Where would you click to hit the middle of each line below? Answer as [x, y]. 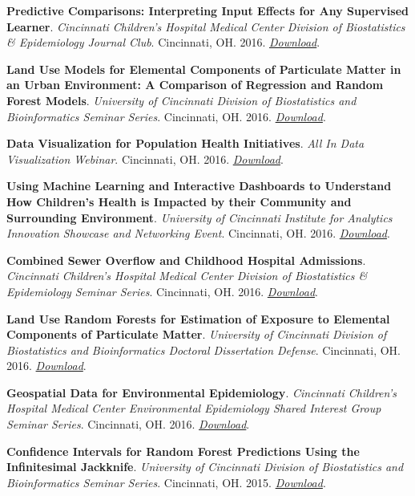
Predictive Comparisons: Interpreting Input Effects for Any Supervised [207, 10]
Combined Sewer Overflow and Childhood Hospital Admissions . [186, 260]
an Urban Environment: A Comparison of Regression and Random [195, 85]
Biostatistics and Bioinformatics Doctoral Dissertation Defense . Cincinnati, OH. [204, 350]
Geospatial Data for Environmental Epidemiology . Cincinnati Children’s [202, 392]
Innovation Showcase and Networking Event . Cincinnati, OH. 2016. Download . [198, 233]
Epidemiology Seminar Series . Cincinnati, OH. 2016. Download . [162, 291]
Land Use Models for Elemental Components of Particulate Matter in [204, 69]
